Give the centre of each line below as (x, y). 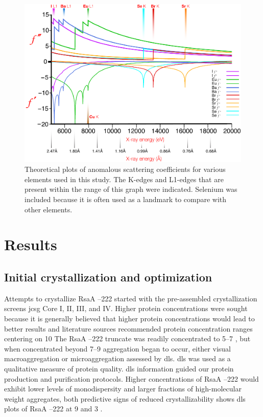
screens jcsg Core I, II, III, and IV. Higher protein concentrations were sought (126, 308)
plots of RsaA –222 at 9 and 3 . (53, 409)
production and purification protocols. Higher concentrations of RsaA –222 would (131, 378)
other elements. (49, 209)
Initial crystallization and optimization (108, 277)
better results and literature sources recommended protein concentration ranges (128, 328)
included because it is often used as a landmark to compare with (126, 199)
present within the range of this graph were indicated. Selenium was (131, 189)
